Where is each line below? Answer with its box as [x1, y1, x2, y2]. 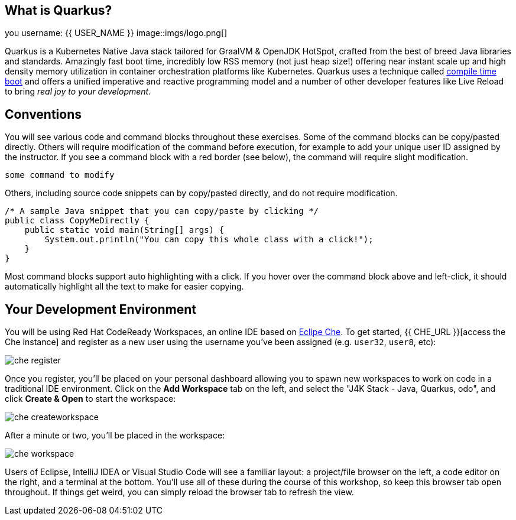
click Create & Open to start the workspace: [5, 394, 176, 404]
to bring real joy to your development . [5, 86, 151, 97]
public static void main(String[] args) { [24, 225, 224, 235]
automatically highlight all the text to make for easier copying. [5, 281, 244, 292]
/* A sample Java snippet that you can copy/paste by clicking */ [5, 206, 319, 216]
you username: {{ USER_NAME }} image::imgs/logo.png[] [5, 28, 228, 38]
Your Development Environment [5, 301, 196, 317]
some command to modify [5, 170, 115, 180]
